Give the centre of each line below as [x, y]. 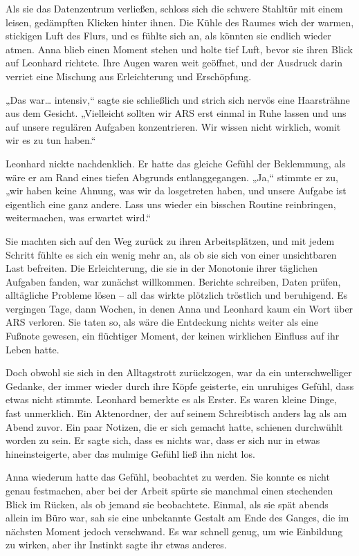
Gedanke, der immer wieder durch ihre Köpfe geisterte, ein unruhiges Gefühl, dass [180, 386]
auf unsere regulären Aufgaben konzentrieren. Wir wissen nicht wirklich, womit [173, 126]
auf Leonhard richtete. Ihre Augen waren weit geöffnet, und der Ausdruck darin [174, 63]
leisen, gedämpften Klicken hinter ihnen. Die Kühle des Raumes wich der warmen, [180, 22]
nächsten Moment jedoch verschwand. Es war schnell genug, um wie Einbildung [174, 531]
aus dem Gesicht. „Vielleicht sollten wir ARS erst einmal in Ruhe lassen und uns [176, 113]
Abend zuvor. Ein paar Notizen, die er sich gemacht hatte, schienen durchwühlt [174, 426]
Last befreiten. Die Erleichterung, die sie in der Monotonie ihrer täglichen [162, 268]
